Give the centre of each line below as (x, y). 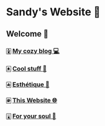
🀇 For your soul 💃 (31, 116)
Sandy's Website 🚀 (53, 12)
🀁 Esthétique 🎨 (28, 85)
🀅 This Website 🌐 (32, 101)
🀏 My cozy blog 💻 (33, 51)
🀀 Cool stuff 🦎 (27, 69)
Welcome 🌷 (27, 34)
